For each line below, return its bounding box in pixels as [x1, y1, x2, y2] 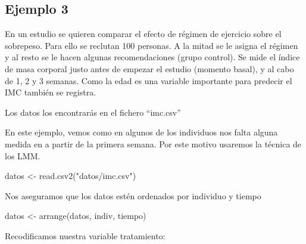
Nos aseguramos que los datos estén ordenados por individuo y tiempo [5, 189, 261, 202]
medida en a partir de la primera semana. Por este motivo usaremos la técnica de [5, 137, 302, 150]
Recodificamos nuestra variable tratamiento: [5, 229, 166, 242]
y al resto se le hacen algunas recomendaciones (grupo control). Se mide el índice [5, 51, 300, 63]
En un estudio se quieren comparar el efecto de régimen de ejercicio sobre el [5, 27, 282, 40]
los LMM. [5, 149, 40, 162]
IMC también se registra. [5, 86, 96, 98]
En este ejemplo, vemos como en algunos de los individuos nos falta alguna [5, 126, 278, 138]
